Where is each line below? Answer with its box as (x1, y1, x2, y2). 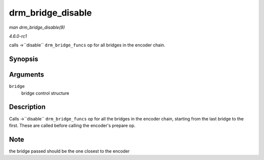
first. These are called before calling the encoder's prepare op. (9, 122, 135, 128)
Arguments (9, 71, 44, 79)
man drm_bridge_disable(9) (9, 24, 66, 30)
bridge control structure (21, 90, 69, 96)
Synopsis (9, 55, 39, 63)
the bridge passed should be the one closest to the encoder (9, 148, 130, 154)
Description (9, 103, 46, 111)
